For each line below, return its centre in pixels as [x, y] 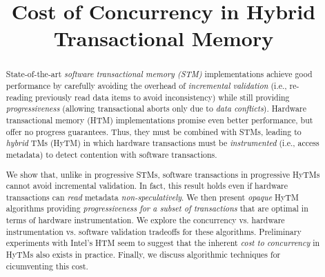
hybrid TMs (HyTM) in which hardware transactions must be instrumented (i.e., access [162, 143]
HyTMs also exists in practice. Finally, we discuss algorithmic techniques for [143, 255]
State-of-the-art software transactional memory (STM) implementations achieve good [159, 74]
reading [19, 97]
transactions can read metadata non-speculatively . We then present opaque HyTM [152, 197]
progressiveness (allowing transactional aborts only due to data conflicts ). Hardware [156, 109]
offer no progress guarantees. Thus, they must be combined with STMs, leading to [154, 131]
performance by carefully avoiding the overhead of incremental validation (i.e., [146, 86]
